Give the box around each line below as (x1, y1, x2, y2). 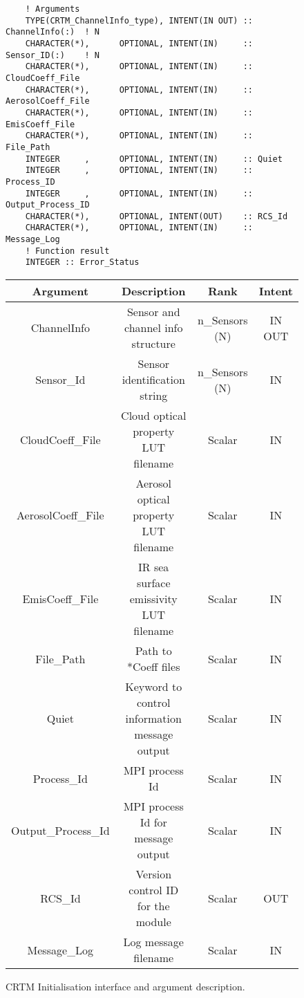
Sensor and (126, 304, 180, 320)
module (135, 914, 171, 930)
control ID (129, 882, 179, 898)
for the (137, 898, 170, 914)
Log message (123, 934, 184, 950)
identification (122, 371, 185, 388)
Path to (135, 643, 172, 659)
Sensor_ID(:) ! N (6, 50, 100, 60)
